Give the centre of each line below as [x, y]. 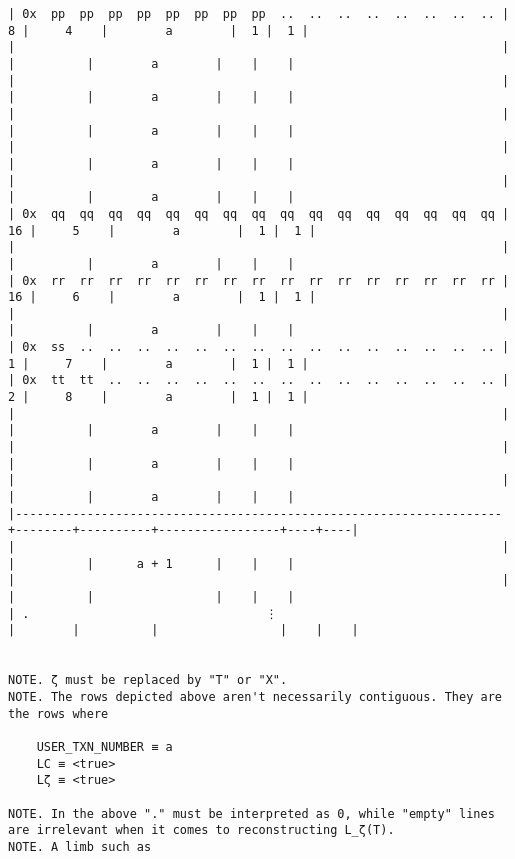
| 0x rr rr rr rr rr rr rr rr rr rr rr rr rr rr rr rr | [259, 280]
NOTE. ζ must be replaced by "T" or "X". [148, 680]
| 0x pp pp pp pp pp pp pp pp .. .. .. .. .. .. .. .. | [259, 14]
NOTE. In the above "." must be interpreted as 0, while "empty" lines [251, 813]
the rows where [58, 713]
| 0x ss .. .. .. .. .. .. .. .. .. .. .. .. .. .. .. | [259, 347]
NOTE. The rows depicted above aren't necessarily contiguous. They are [255, 696]
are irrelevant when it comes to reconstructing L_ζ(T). [201, 830]
